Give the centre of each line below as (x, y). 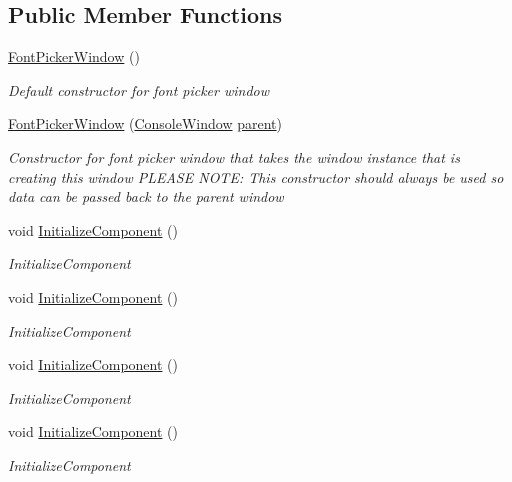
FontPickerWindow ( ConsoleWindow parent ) (145, 123)
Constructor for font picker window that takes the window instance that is (234, 156)
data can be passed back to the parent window (146, 196)
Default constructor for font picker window (139, 89)
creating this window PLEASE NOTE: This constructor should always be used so (256, 176)
